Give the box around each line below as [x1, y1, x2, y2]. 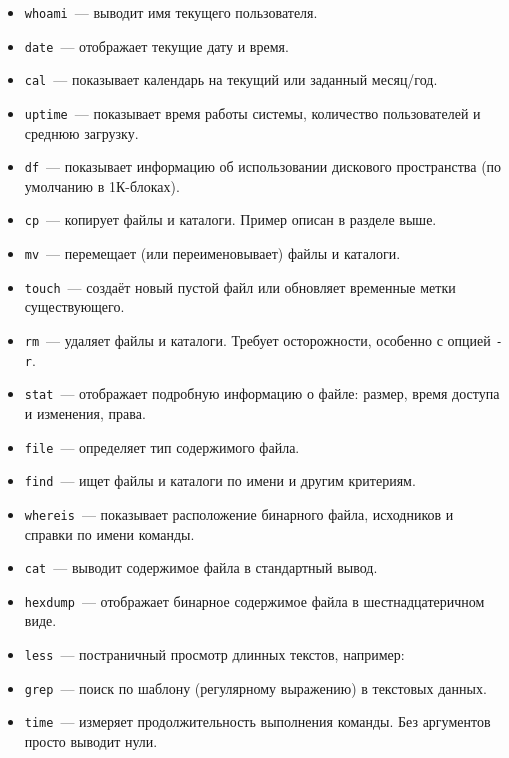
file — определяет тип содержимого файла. [24, 436, 300, 457]
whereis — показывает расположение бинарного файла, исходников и [24, 503, 454, 524]
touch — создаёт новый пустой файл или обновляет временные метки [24, 276, 456, 297]
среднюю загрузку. [24, 122, 139, 143]
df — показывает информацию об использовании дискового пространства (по [24, 156, 502, 177]
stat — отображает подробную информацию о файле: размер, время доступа [24, 383, 500, 404]
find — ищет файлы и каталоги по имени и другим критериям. [24, 470, 416, 491]
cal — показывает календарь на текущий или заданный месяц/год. [24, 69, 438, 90]
